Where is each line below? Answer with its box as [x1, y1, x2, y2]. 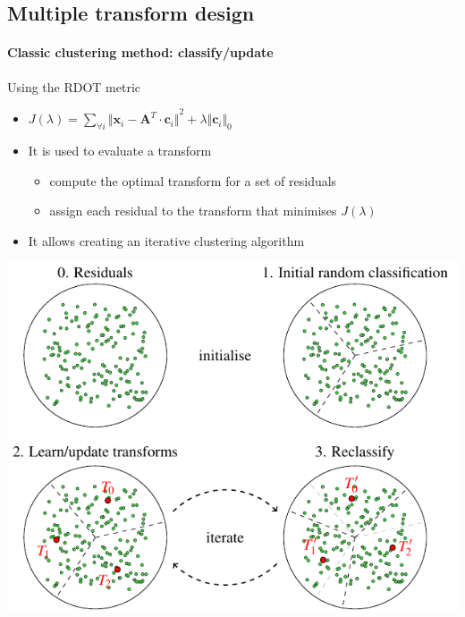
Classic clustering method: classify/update [7, 43, 274, 62]
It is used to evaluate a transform [28, 140, 212, 159]
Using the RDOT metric [7, 77, 141, 96]
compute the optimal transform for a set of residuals [49, 171, 337, 190]
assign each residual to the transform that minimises [49, 201, 337, 220]
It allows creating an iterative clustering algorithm [28, 231, 305, 249]
